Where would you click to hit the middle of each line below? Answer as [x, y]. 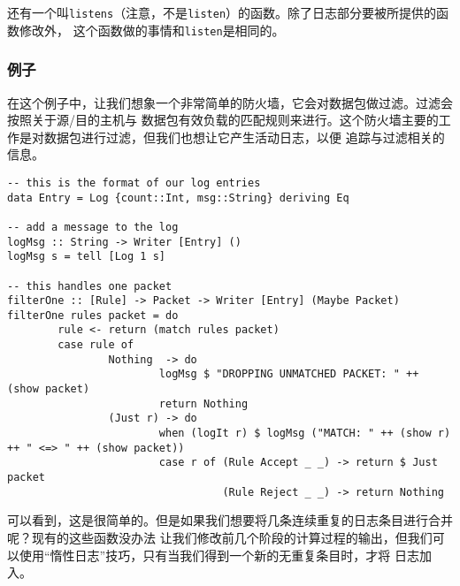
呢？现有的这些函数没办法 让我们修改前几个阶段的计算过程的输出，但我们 [220, 537]
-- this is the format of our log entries [134, 183]
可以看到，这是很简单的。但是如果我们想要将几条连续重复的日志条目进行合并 [230, 520]
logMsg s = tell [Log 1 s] [86, 257]
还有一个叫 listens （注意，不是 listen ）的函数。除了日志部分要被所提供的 [222, 12]
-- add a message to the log [93, 227]
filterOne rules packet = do [93, 315]
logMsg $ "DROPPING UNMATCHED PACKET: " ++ [289, 374]
